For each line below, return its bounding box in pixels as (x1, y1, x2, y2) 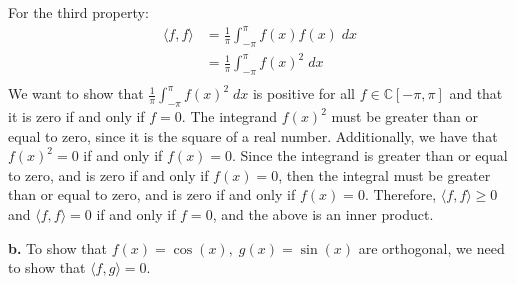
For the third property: (8, 2, 149, 22)
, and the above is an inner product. (212, 204, 434, 225)
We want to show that (8, 83, 144, 104)
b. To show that (8, 237, 108, 258)
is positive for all (252, 83, 355, 104)
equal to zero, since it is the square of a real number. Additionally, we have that (8, 125, 498, 146)
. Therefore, (364, 184, 437, 205)
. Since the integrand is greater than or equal (232, 145, 508, 166)
